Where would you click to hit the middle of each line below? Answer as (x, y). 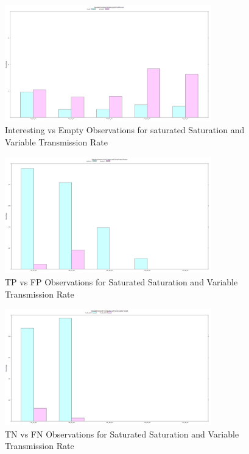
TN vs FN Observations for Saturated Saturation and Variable (122, 434)
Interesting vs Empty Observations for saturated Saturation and (125, 130)
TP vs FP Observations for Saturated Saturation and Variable (121, 281)
